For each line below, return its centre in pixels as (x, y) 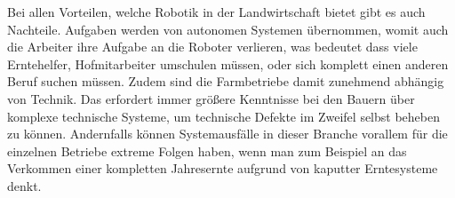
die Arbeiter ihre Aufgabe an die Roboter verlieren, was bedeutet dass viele (212, 47)
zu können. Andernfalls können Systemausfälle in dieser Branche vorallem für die (227, 134)
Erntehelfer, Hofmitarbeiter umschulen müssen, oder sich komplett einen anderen (228, 63)
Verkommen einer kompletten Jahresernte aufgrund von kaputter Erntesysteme (223, 168)
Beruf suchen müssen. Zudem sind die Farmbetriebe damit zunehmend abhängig (226, 81)
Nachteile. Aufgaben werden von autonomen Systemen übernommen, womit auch (228, 29)
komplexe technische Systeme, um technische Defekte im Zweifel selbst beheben (224, 116)
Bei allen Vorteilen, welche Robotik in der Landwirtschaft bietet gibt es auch (216, 12)
